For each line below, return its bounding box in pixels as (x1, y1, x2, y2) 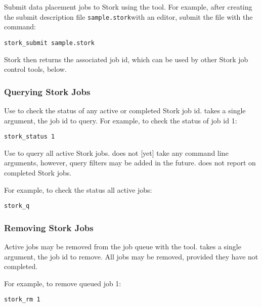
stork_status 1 (4, 133, 55, 141)
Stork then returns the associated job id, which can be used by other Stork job (4, 54, 248, 64)
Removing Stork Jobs (4, 221, 94, 234)
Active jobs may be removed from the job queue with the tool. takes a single (4, 241, 241, 251)
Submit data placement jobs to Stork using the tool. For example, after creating (4, 2, 252, 12)
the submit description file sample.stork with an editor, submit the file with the (4, 11, 253, 22)
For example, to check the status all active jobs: (4, 184, 152, 195)
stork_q (4, 202, 30, 210)
